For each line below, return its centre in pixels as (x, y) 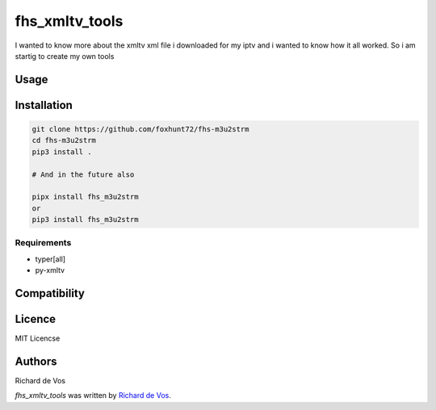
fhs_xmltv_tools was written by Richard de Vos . (93, 395)
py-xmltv (50, 270)
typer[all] (50, 259)
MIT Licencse (38, 338)
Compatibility (50, 293)
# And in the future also (83, 174)
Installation (44, 105)
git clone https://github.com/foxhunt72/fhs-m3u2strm (140, 129)
